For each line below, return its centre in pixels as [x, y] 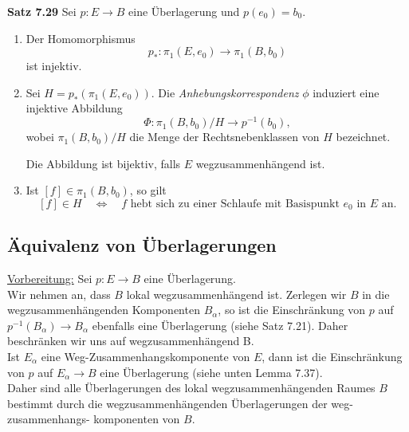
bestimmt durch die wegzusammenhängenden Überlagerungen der [167, 403]
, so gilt [148, 190]
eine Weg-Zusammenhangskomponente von [146, 356]
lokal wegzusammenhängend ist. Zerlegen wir [236, 294]
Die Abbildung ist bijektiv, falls [103, 163]
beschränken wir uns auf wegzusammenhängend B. [131, 341]
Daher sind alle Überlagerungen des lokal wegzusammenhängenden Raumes [191, 388]
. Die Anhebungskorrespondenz [225, 92]
